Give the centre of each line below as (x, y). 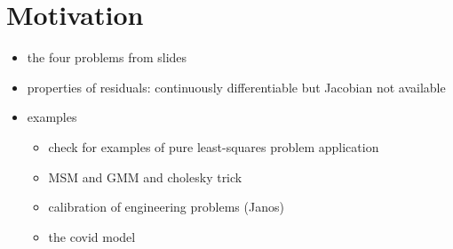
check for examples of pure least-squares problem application (214, 146)
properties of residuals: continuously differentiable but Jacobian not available (236, 87)
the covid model (92, 236)
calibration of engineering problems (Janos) (166, 207)
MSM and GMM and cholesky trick (145, 177)
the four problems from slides (107, 57)
